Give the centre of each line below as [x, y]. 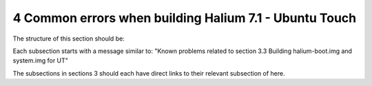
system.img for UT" [41, 61]
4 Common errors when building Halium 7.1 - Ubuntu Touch [185, 18]
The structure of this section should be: [69, 39]
